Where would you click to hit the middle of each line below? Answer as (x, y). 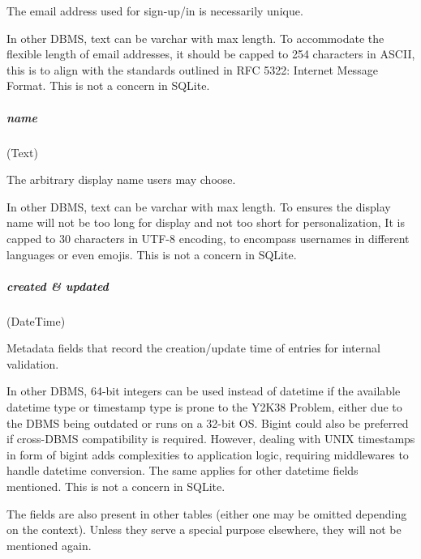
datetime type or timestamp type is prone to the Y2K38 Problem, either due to (204, 407)
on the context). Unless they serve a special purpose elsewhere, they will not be (204, 529)
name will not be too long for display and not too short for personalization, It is (206, 222)
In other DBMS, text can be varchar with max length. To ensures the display (199, 206)
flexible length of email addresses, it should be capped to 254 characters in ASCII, (211, 54)
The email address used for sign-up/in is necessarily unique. (155, 11)
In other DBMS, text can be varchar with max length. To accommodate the (195, 38)
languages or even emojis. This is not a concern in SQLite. (152, 254)
